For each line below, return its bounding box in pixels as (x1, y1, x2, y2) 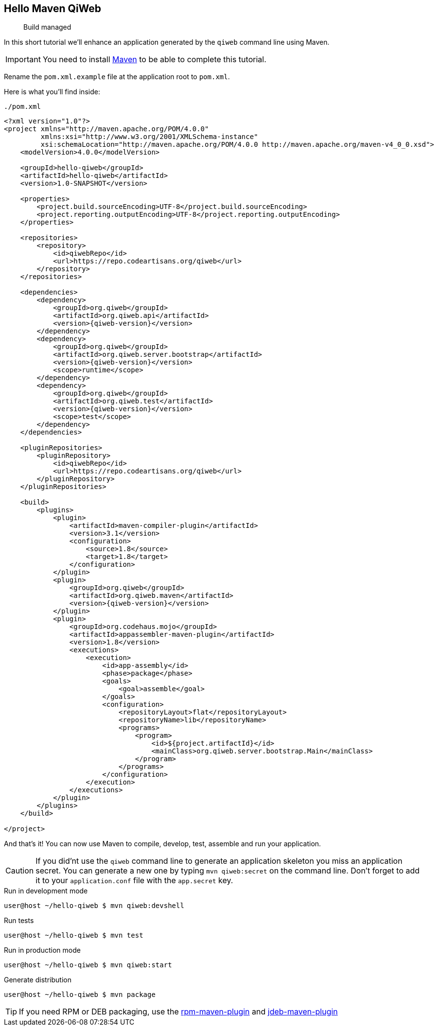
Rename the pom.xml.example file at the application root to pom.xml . (4, 72, 230, 81)
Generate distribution (4, 976, 71, 984)
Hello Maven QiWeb (4, 2, 102, 15)
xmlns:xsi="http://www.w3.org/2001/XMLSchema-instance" (40, 133, 258, 141)
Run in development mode (4, 887, 88, 895)
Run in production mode (4, 946, 81, 955)
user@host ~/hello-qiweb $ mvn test (4, 931, 143, 940)
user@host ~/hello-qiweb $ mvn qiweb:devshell (4, 902, 184, 910)
